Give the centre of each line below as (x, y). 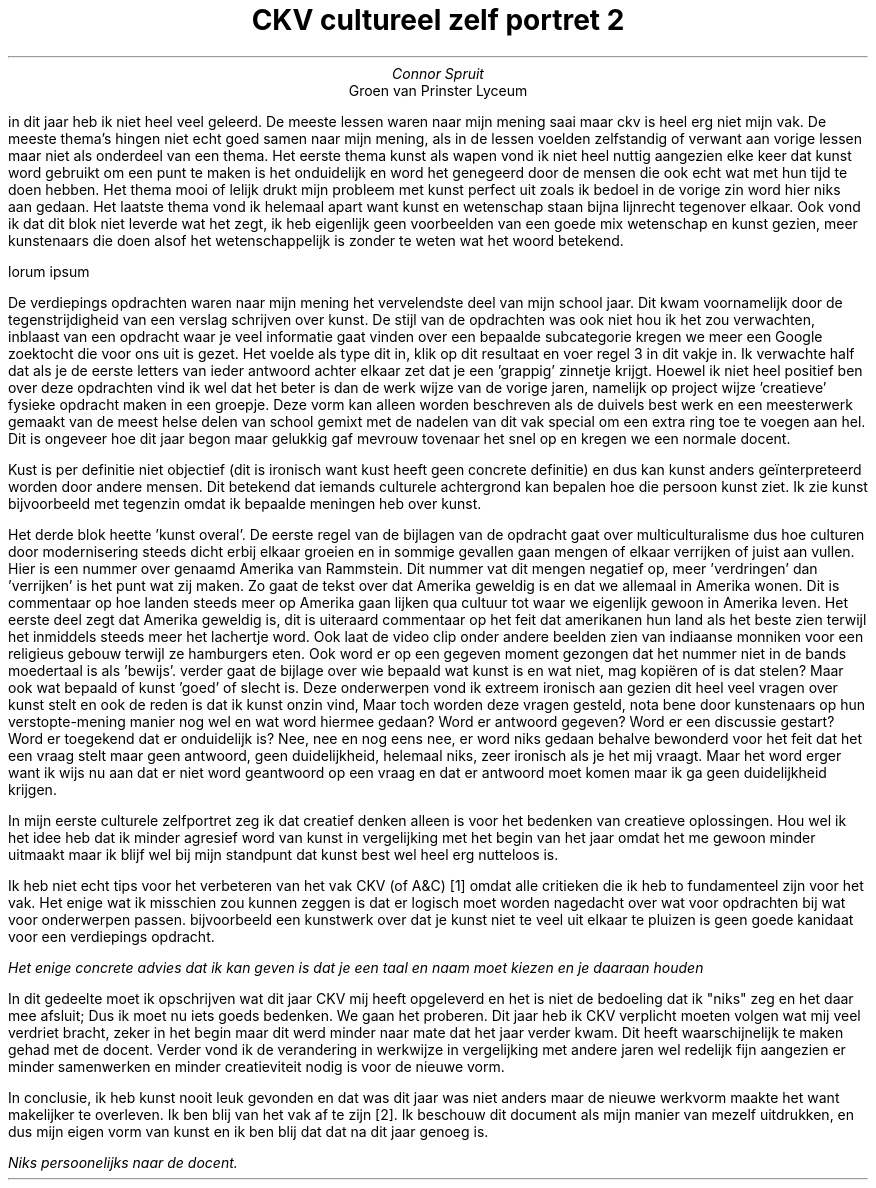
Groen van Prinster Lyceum (438, 90)
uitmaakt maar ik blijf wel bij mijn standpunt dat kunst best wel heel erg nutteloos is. (283, 854)
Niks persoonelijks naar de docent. (123, 1162)
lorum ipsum (49, 271)
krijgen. (32, 789)
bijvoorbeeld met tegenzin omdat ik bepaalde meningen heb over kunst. (245, 503)
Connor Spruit (438, 73)
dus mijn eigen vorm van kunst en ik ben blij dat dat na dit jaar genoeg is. (248, 1131)
